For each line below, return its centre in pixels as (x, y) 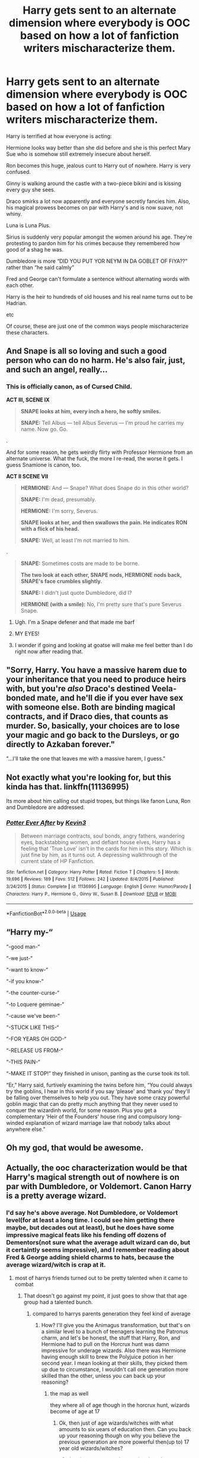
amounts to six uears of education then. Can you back (125, 1429)
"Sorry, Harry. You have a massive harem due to (97, 670)
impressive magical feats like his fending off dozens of (86, 1235)
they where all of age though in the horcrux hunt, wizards (120, 1405)
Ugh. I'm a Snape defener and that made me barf (75, 622)
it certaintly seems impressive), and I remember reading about (98, 1250)
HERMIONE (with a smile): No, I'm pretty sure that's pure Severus (101, 604)
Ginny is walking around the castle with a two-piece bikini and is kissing (94, 183)
